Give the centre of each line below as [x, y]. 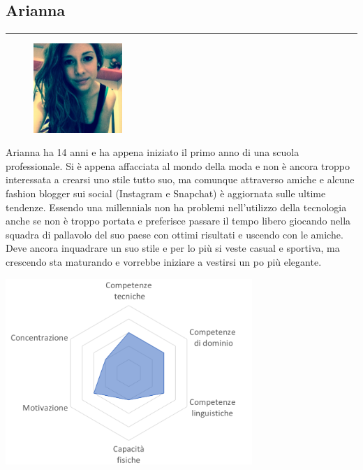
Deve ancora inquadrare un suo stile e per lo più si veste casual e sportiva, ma [173, 248]
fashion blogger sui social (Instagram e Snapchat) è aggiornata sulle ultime [166, 193]
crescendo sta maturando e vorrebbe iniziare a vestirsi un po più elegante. [164, 261]
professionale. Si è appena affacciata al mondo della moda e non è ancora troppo [178, 165]
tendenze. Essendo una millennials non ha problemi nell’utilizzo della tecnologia [176, 207]
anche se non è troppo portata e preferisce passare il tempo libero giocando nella [178, 221]
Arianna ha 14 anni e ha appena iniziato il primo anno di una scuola [153, 152]
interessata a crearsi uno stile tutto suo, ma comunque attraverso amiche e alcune [180, 179]
